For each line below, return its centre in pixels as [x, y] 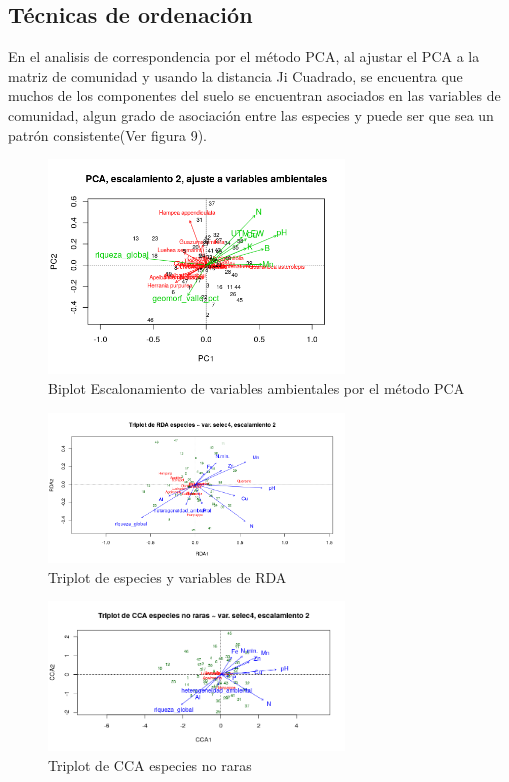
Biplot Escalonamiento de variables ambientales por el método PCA [256, 388]
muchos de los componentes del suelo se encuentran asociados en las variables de [254, 95]
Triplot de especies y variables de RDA [167, 576]
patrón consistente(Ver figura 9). [108, 134]
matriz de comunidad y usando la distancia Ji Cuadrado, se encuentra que [235, 75]
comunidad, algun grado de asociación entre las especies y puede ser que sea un [251, 114]
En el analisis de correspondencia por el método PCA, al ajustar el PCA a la [244, 56]
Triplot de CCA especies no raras [150, 764]
